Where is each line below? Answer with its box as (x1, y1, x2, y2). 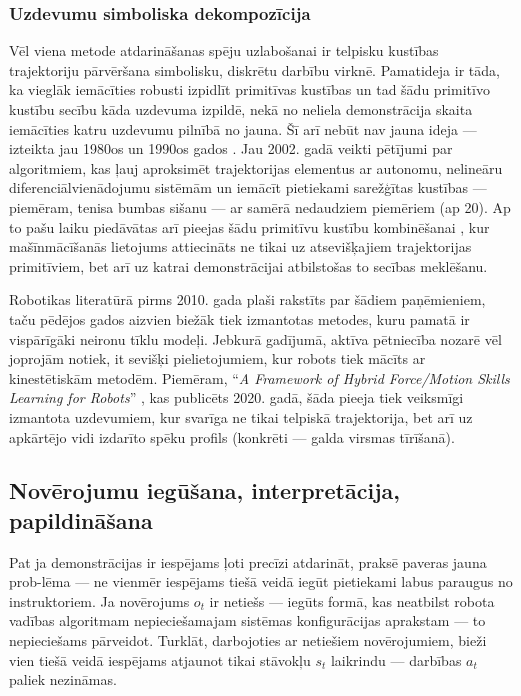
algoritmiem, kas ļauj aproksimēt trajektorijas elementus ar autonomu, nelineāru (9, 157, 503, 178)
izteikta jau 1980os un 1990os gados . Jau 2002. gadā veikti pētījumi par (9, 138, 453, 159)
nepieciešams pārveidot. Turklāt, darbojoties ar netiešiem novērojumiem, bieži (9, 630, 487, 651)
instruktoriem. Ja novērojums (9, 590, 190, 611)
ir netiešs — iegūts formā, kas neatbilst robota (209, 590, 495, 611)
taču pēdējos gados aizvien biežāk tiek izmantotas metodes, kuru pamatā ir (9, 308, 470, 329)
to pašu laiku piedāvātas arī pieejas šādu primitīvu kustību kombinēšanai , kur (9, 216, 490, 237)
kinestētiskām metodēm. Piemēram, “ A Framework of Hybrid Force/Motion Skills (9, 367, 510, 388)
